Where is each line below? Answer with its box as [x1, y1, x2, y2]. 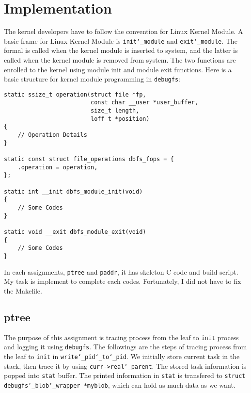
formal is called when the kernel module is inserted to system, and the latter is [4, 45, 238, 55]
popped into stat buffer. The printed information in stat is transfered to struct [4, 370, 246, 380]
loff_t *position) [90, 115, 150, 122]
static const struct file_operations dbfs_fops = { [4, 156, 174, 163]
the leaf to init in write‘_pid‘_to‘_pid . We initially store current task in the [4, 351, 240, 361]
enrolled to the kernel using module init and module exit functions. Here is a [4, 64, 232, 74]
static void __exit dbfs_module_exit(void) [4, 228, 146, 235]
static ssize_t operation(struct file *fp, [4, 91, 146, 98]
